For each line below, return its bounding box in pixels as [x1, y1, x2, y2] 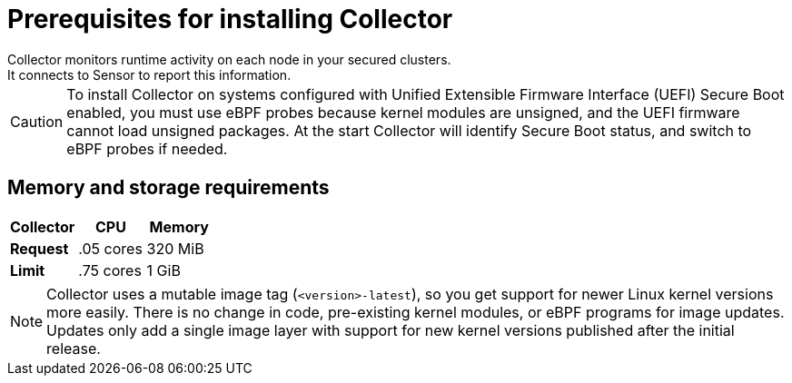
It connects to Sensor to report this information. [7, 66, 292, 83]
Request [10, 239, 69, 258]
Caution [10, 112, 64, 131]
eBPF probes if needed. [66, 139, 228, 158]
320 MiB [146, 239, 204, 258]
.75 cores [78, 260, 142, 280]
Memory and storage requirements [7, 176, 330, 200]
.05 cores [78, 239, 143, 258]
